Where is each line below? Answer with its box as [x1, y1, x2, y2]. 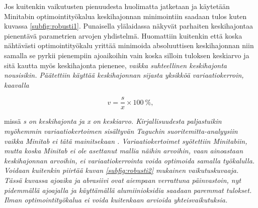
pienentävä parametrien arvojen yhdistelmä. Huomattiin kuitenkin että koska [4, 30, 242, 41]
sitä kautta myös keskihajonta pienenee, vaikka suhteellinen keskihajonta [4, 60, 227, 70]
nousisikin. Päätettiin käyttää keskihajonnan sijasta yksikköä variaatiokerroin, [4, 70, 244, 80]
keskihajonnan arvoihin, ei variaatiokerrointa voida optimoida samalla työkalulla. [4, 155, 255, 165]
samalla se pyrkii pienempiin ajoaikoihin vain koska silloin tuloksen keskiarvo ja [4, 50, 249, 60]
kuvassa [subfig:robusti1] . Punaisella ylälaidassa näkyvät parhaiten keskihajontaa [4, 21, 253, 31]
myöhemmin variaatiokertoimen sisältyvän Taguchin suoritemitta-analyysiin [4, 126, 238, 136]
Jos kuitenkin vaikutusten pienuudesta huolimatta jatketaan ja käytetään [4, 1, 230, 11]
